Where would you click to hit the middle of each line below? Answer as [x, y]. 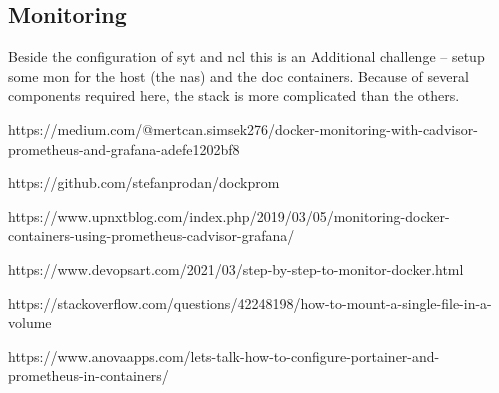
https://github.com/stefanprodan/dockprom [144, 182]
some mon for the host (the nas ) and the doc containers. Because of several [238, 75]
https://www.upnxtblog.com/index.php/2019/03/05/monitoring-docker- [229, 215]
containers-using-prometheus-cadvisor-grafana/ [151, 235]
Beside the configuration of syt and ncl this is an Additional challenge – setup [246, 56]
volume [30, 322]
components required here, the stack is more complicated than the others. [234, 95]
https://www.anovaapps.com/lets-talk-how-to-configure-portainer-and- [224, 355]
